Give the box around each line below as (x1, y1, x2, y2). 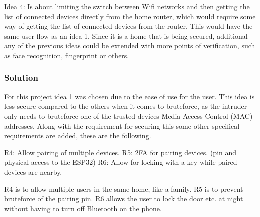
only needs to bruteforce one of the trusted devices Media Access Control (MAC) (4, 110, 253, 121)
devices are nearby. (4, 166, 62, 177)
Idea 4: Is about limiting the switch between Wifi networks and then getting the (4, 1, 250, 11)
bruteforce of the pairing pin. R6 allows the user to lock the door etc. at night (4, 193, 243, 204)
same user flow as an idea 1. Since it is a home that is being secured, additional (4, 30, 248, 41)
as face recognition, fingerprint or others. (4, 50, 129, 60)
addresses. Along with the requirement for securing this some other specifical (4, 120, 240, 131)
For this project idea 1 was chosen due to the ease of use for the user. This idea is (4, 91, 255, 101)
